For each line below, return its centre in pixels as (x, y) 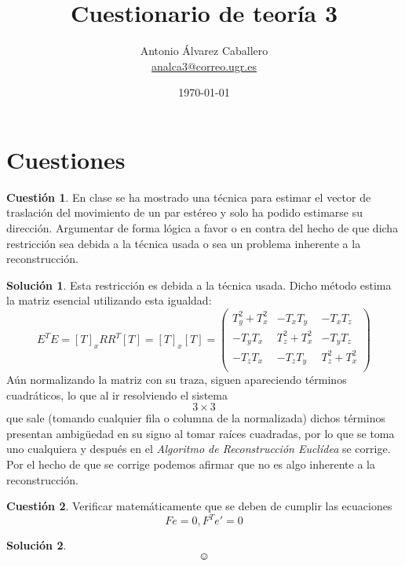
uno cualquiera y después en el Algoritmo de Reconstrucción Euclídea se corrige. (199, 449)
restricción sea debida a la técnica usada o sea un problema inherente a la (184, 243)
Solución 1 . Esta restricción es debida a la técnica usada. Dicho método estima (199, 285)
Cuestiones (66, 159)
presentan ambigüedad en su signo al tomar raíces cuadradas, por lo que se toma (201, 433)
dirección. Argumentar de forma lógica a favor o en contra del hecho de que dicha (202, 228)
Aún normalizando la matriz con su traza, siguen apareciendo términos (177, 380)
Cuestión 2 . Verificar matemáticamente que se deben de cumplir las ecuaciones (199, 506)
